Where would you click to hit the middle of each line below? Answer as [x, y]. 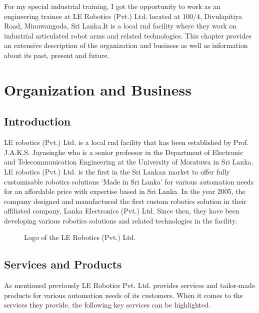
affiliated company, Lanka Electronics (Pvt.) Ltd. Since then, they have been [122, 211]
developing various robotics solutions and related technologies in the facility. [121, 220]
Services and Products [63, 264]
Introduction [37, 121]
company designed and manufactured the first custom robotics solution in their [125, 201]
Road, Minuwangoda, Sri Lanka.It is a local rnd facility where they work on [120, 26]
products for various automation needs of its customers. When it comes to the [123, 295]
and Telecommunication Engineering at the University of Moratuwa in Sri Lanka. [129, 162]
